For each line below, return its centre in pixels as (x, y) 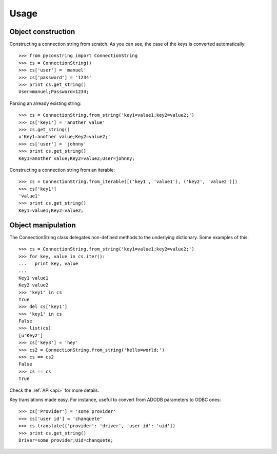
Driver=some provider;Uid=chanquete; (66, 440)
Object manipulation (43, 225)
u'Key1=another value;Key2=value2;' (65, 137)
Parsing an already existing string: (45, 103)
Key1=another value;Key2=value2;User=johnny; (77, 158)
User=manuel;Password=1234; (54, 92)
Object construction (42, 32)
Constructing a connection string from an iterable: (62, 170)
